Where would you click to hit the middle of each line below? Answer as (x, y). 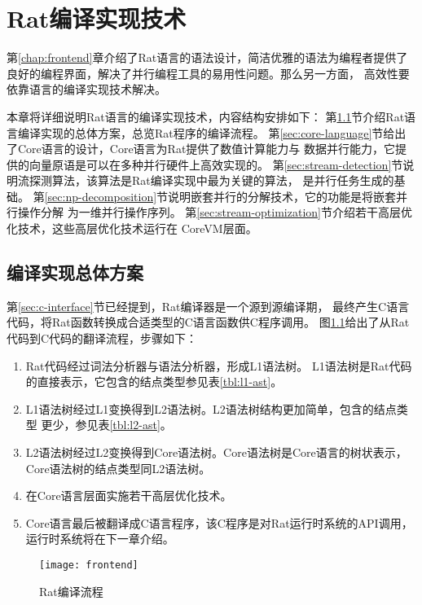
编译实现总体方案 (75, 272)
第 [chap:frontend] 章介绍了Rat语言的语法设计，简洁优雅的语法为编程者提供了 (207, 57)
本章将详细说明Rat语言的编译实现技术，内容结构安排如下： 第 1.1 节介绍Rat (206, 116)
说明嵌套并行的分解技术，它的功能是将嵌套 (282, 196)
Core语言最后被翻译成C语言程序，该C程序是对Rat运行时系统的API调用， (219, 522)
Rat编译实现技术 (97, 18)
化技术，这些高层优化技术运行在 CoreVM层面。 (132, 228)
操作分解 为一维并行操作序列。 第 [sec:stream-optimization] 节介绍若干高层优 (215, 212)
